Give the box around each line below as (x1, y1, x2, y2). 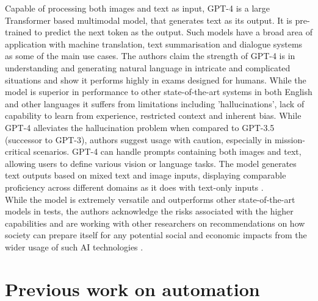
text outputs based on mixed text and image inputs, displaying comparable (5, 169, 286, 182)
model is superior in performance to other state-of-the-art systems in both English (5, 85, 313, 98)
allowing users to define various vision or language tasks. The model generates (5, 157, 297, 169)
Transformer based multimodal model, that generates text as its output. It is (5, 13, 292, 26)
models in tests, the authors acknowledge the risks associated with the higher (5, 205, 294, 218)
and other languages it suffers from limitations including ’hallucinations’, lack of (5, 97, 305, 110)
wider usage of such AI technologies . (5, 240, 143, 253)
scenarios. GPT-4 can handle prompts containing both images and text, (33, 145, 302, 158)
